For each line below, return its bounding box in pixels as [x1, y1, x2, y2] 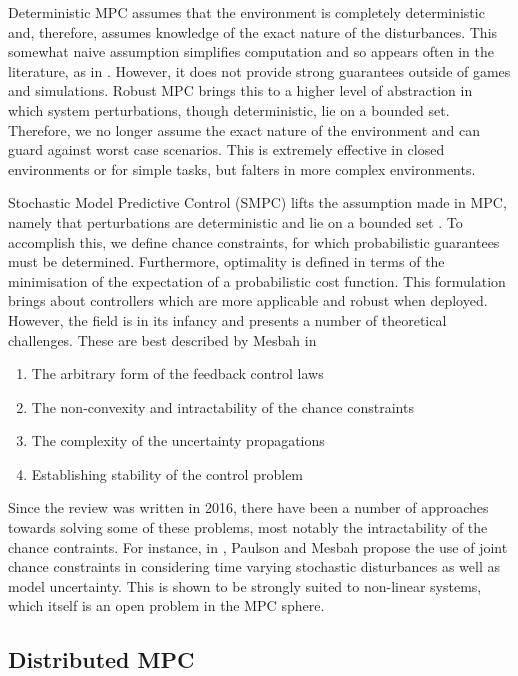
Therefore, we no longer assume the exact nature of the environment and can [8, 119, 481, 140]
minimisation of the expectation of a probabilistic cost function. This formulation [8, 270, 506, 291]
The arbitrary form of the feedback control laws [31, 363, 324, 384]
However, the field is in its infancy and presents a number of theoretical [8, 309, 447, 330]
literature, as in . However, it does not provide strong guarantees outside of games [8, 60, 511, 81]
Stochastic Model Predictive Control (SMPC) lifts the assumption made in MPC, [8, 192, 507, 213]
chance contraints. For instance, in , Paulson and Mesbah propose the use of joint [8, 536, 508, 557]
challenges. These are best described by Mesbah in [8, 329, 317, 350]
